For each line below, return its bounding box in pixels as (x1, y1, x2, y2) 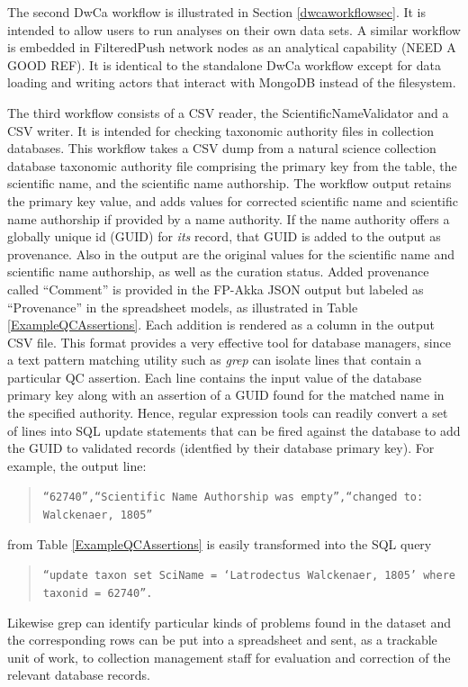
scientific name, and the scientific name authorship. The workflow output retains (7, 174, 452, 193)
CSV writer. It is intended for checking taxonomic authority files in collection (7, 121, 434, 140)
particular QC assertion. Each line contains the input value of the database (7, 367, 422, 386)
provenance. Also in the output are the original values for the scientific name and (7, 244, 454, 263)
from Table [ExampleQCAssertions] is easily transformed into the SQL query (7, 534, 432, 553)
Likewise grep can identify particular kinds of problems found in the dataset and (7, 612, 452, 631)
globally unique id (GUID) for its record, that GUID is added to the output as (7, 227, 441, 246)
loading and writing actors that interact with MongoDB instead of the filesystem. (7, 73, 456, 92)
